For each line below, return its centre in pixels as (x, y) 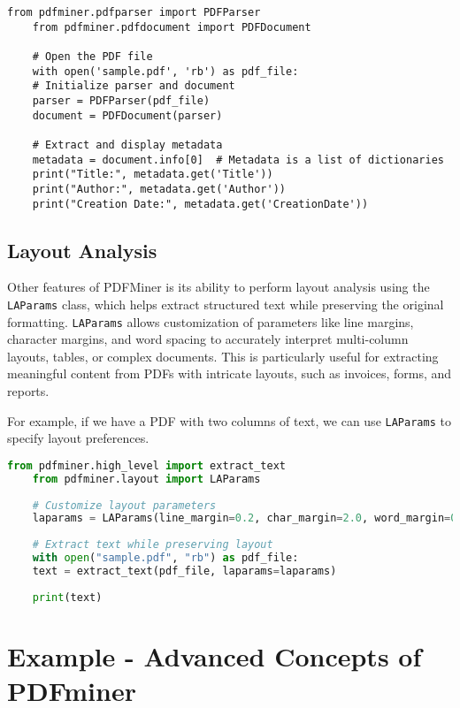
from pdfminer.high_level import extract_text (147, 465)
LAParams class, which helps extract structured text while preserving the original (226, 304)
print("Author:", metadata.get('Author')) (159, 189)
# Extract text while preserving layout (153, 545)
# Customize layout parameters (124, 505)
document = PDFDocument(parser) (127, 115)
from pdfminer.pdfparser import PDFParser (134, 12)
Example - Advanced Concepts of (215, 655)
